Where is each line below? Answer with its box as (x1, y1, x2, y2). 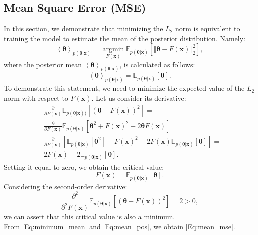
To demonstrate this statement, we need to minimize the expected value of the (4, 83, 245, 93)
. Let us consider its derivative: (91, 92, 186, 103)
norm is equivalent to (175, 23, 240, 34)
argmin (102, 46, 124, 53)
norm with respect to (4, 92, 68, 103)
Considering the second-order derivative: (4, 181, 127, 191)
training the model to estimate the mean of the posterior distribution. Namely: (4, 33, 246, 43)
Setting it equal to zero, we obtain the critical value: (4, 161, 164, 172)
